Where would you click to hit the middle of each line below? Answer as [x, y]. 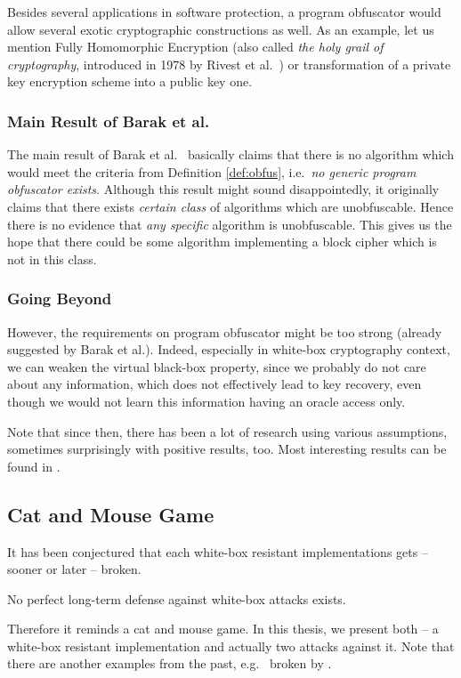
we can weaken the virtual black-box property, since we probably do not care [217, 366]
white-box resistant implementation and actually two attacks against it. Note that [231, 646]
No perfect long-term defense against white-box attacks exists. [177, 598]
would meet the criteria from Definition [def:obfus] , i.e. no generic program [212, 171]
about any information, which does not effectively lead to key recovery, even [214, 384]
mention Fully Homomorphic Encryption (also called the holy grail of [195, 47]
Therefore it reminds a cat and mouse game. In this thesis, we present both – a [223, 629]
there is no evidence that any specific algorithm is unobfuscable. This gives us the [230, 224]
